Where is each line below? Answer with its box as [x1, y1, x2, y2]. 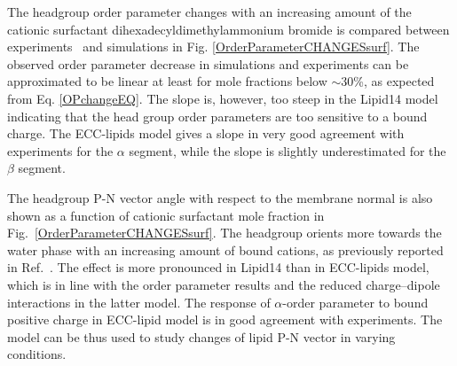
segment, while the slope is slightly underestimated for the [129, 141, 446, 160]
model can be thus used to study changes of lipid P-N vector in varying [7, 327, 396, 346]
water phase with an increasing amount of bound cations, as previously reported [7, 240, 444, 259]
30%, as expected [341, 72, 435, 90]
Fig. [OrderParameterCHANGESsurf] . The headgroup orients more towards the [7, 223, 442, 242]
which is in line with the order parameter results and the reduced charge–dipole [7, 275, 440, 293]
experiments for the [7, 141, 114, 160]
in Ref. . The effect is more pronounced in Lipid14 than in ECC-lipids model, [7, 258, 429, 276]
